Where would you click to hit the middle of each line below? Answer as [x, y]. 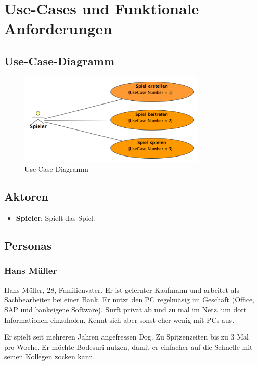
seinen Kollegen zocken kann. [50, 357]
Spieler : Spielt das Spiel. [56, 218]
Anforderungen [58, 28]
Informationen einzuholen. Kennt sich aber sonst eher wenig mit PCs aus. [119, 319]
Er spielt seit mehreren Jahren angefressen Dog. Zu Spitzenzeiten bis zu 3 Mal [126, 337]
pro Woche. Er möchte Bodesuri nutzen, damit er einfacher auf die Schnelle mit [128, 346]
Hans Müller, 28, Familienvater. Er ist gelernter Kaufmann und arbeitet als [122, 289]
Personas [28, 245]
